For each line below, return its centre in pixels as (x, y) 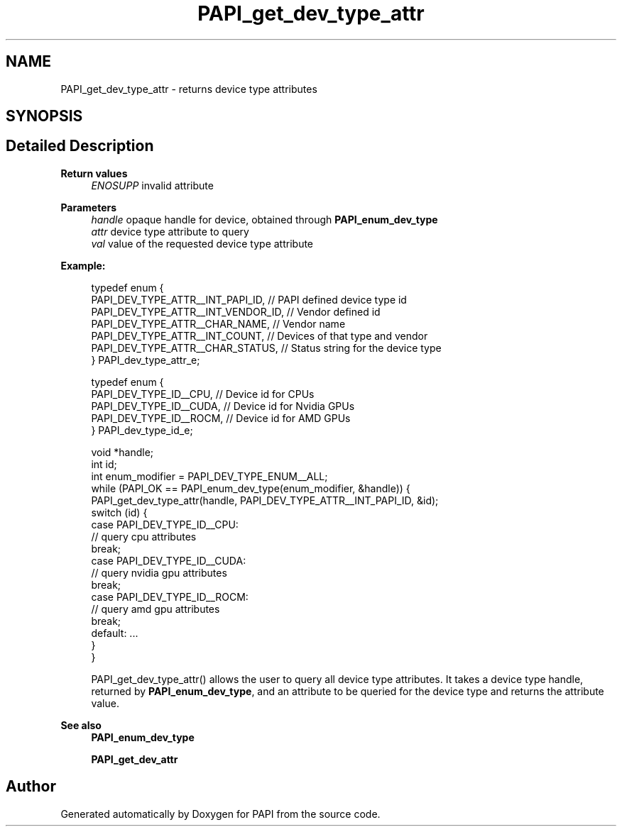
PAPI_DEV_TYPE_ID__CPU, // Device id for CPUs (203, 394)
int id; (104, 464)
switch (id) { (119, 512)
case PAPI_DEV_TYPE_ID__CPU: (165, 524)
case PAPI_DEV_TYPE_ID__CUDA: (169, 560)
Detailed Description (80, 146)
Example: (83, 265)
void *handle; (122, 452)
